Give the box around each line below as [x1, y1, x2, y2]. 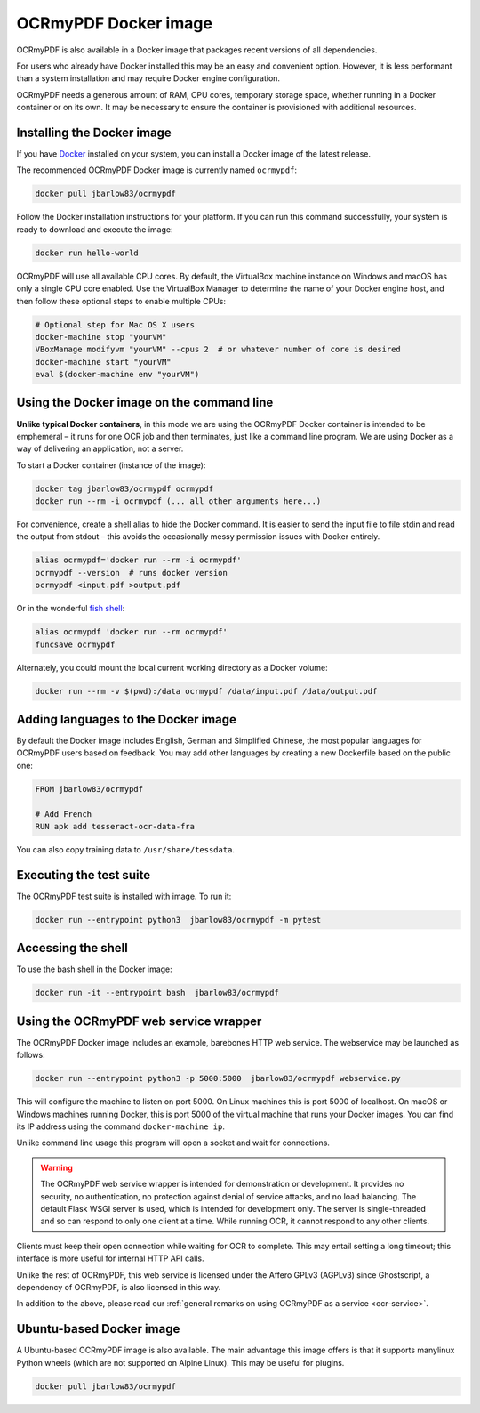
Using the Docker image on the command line [16, 395, 274, 410]
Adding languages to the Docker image [16, 712, 237, 727]
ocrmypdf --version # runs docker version [35, 568, 228, 577]
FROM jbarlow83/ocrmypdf [35, 784, 144, 794]
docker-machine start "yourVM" [35, 357, 172, 367]
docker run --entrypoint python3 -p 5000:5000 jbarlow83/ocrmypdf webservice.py [35, 1073, 402, 1084]
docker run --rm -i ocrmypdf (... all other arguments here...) [35, 497, 322, 506]
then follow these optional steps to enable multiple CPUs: [16, 295, 227, 306]
